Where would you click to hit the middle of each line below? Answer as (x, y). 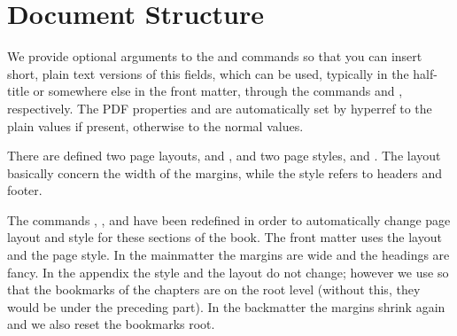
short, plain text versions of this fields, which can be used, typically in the (208, 73)
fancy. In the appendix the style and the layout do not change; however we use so (228, 272)
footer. (25, 190)
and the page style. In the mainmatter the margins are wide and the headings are (228, 255)
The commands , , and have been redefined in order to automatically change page (229, 219)
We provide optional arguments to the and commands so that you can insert (215, 56)
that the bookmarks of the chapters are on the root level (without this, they (214, 289)
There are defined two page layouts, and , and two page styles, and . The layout (224, 156)
